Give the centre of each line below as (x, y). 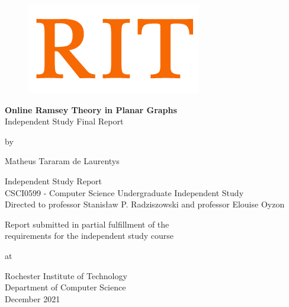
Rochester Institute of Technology (66, 275)
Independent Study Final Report (64, 121)
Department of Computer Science (65, 287)
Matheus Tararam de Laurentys (62, 161)
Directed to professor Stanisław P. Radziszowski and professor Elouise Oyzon (145, 204)
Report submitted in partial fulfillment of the (87, 224)
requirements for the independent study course (89, 236)
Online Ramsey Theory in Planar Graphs (91, 109)
